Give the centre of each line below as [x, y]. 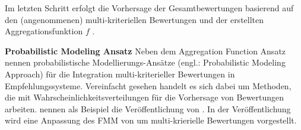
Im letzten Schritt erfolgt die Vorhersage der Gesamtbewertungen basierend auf [149, 8]
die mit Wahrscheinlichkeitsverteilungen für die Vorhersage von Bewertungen [145, 97]
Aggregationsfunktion [44, 31]
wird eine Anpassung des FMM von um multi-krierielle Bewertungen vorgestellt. [151, 120]
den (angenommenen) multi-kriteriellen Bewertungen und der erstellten [134, 19]
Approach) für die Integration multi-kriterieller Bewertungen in [120, 74]
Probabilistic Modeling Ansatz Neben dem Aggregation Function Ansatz [145, 51]
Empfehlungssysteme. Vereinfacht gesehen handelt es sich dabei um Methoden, [148, 85]
